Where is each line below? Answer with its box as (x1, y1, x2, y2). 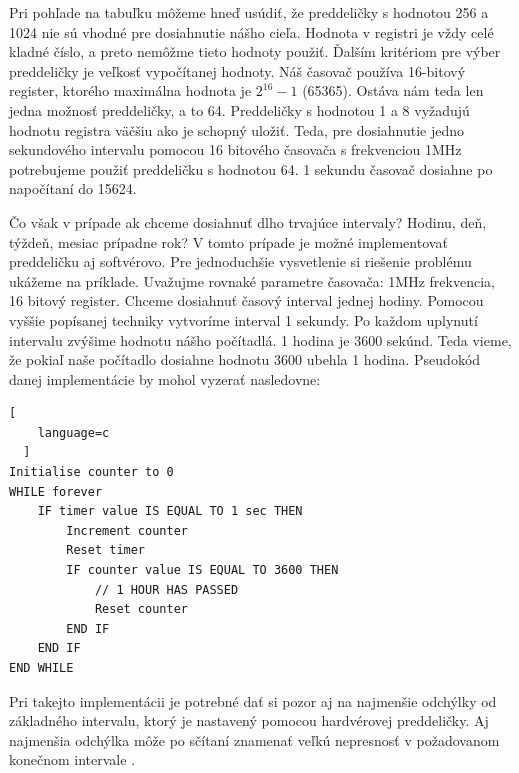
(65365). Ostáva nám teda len (302, 80, 484, 101)
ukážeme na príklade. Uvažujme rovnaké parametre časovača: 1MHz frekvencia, (9, 270, 495, 291)
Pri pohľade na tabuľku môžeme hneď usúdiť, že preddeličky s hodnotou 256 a (9, 2, 489, 22)
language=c (37, 425, 110, 440)
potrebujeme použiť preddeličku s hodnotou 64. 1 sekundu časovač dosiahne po (9, 158, 493, 179)
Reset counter (94, 602, 188, 617)
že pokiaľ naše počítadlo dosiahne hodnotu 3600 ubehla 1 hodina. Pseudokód (9, 349, 481, 370)
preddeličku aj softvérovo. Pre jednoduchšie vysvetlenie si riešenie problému (9, 251, 472, 272)
